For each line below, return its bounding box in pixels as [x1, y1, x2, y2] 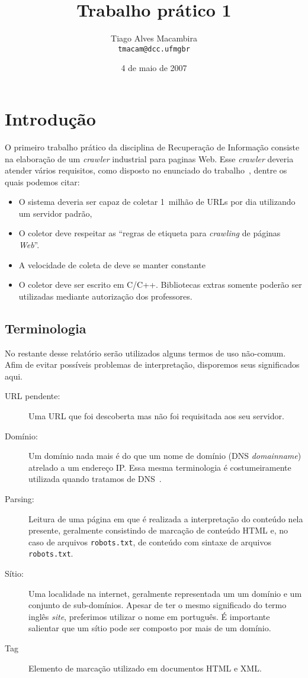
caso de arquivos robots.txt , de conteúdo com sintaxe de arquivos [28, 535, 271, 548]
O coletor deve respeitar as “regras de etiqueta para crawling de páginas [18, 227, 281, 239]
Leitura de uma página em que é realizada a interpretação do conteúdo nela [28, 512, 303, 525]
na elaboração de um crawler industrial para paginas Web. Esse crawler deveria [5, 152, 294, 165]
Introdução [5, 106, 96, 130]
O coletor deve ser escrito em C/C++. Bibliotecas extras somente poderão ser [18, 278, 302, 291]
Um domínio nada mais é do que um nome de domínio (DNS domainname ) [28, 449, 301, 462]
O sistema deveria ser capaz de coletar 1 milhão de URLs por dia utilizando [18, 195, 296, 208]
